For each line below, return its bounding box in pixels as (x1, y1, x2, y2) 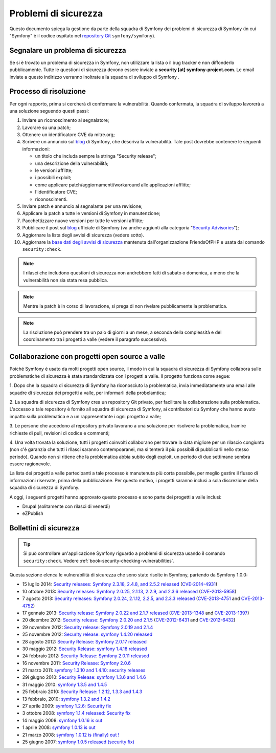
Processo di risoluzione (9, 87, 86, 96)
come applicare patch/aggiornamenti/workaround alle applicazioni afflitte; (35, 182, 191, 188)
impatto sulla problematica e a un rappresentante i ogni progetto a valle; (9, 413, 161, 419)
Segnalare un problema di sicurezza (9, 46, 126, 55)
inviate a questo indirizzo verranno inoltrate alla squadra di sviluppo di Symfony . (9, 74, 180, 80)
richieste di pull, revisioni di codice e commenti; (9, 430, 110, 436)
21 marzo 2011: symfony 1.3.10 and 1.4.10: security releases (22, 667, 146, 673)
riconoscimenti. (35, 196, 68, 202)
